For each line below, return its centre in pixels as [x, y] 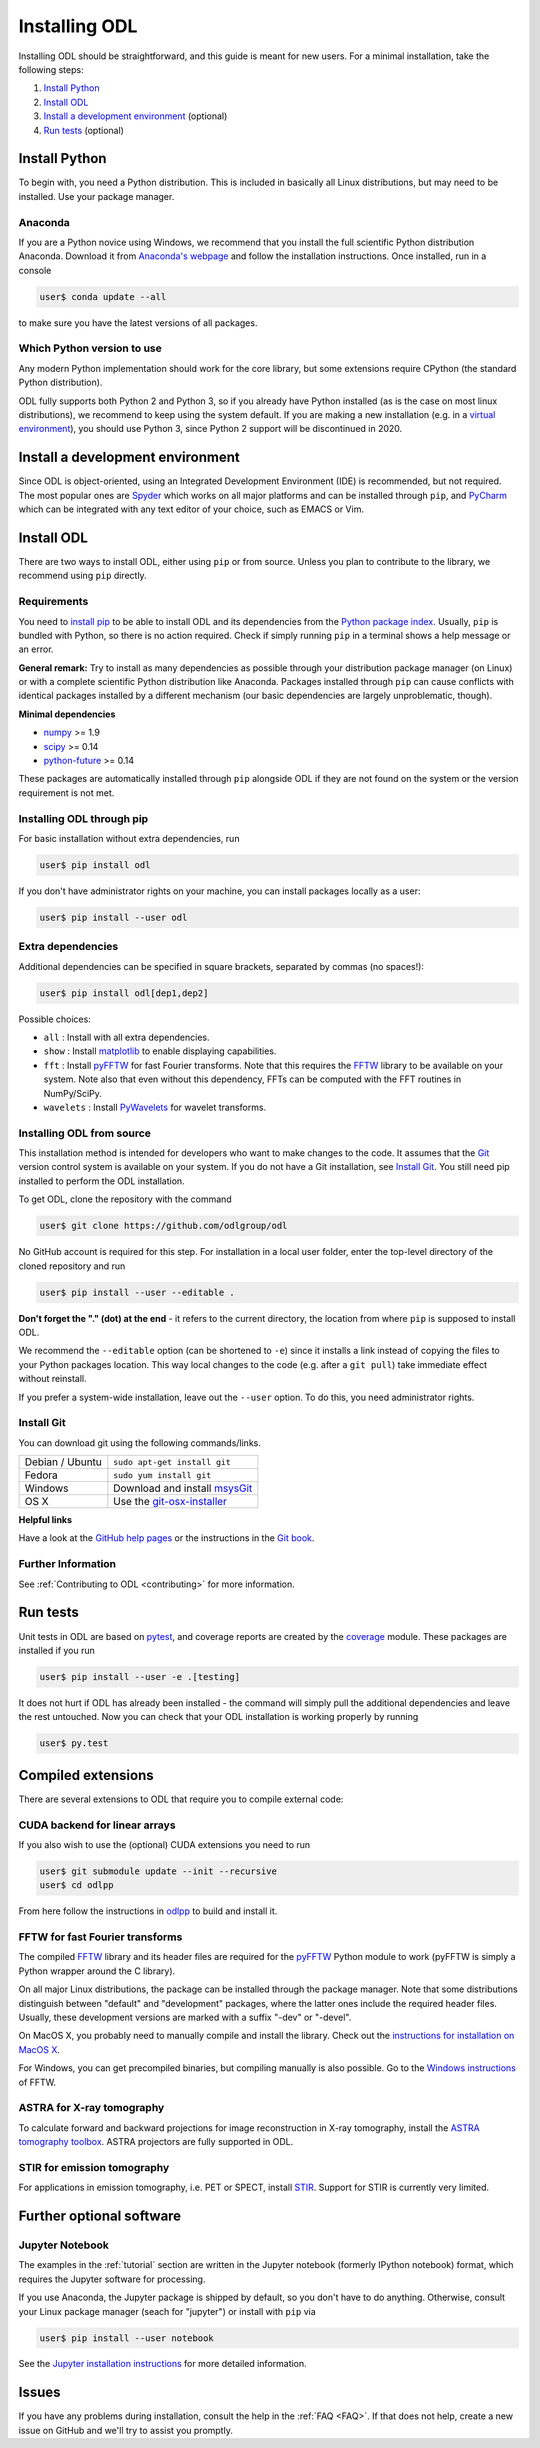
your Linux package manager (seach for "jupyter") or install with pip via [167, 2311]
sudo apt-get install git [172, 1461]
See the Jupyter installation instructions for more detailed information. [162, 2364]
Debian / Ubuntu [63, 1462]
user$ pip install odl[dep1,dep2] [124, 993]
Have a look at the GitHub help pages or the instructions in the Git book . [166, 1538]
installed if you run [56, 1650]
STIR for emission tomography [94, 2167]
